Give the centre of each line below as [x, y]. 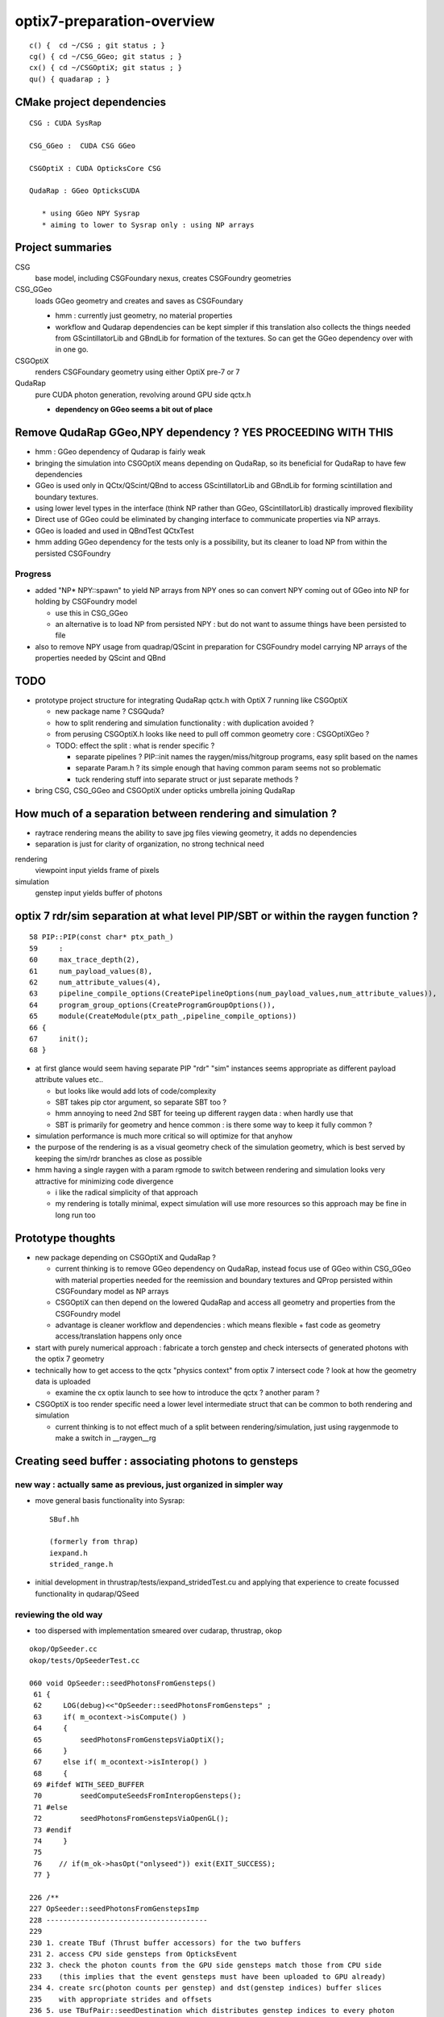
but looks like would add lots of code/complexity [136, 1091]
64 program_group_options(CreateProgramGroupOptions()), [152, 1005]
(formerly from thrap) [94, 1542]
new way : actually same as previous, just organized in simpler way [149, 1485]
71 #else [50, 1807]
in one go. [72, 349]
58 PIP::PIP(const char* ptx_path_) [102, 937]
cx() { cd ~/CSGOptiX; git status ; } [106, 68]
